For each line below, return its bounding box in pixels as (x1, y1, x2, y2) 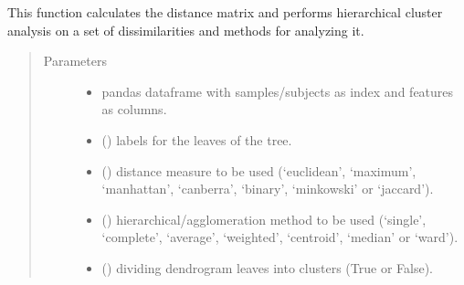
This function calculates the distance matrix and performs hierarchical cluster (7, 3, 443, 21)
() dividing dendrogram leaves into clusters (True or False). (101, 258, 433, 277)
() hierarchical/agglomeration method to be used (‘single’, (101, 209, 427, 228)
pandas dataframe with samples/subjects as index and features (101, 81, 454, 100)
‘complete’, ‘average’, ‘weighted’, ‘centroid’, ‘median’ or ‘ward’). (101, 227, 459, 247)
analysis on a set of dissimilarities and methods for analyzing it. (7, 20, 364, 39)
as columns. (101, 100, 167, 119)
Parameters (43, 51, 107, 70)
